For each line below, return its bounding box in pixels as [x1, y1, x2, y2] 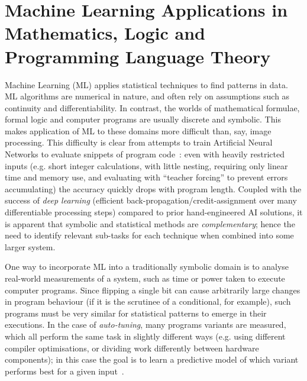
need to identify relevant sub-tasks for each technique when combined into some [5, 229, 294, 241]
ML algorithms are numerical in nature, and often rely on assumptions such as [5, 90, 290, 102]
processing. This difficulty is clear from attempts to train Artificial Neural [5, 136, 273, 148]
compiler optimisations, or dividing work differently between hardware [5, 341, 259, 354]
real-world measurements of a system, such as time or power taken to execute [5, 272, 285, 284]
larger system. [5, 240, 56, 253]
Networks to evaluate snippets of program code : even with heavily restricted [5, 148, 285, 160]
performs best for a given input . [5, 364, 124, 377]
